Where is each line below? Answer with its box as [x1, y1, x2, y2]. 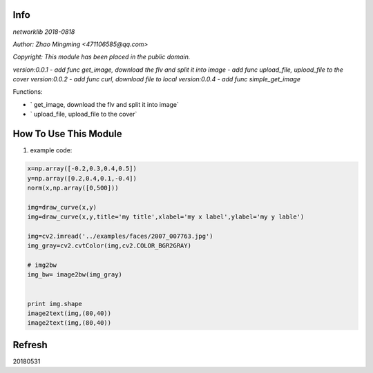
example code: [30, 146, 73, 154]
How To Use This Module [12, 128, 122, 140]
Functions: [12, 88, 43, 96]
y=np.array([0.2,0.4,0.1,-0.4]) [27, 174, 137, 182]
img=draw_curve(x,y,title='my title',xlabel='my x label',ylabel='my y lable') [27, 213, 305, 221]
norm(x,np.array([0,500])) [27, 183, 119, 192]
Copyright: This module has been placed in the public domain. [12, 52, 191, 61]
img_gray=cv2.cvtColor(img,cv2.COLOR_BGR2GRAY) [27, 242, 191, 250]
